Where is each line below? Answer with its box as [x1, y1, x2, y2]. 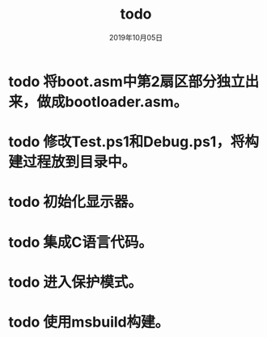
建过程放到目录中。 [8, 153, 137, 171]
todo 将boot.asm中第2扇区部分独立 [8, 72, 245, 91]
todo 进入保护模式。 [8, 272, 143, 291]
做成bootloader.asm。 [36, 92, 189, 111]
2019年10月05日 [108, 32, 163, 42]
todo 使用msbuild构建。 [8, 313, 170, 331]
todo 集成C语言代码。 [8, 233, 154, 251]
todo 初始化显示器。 [8, 193, 143, 211]
